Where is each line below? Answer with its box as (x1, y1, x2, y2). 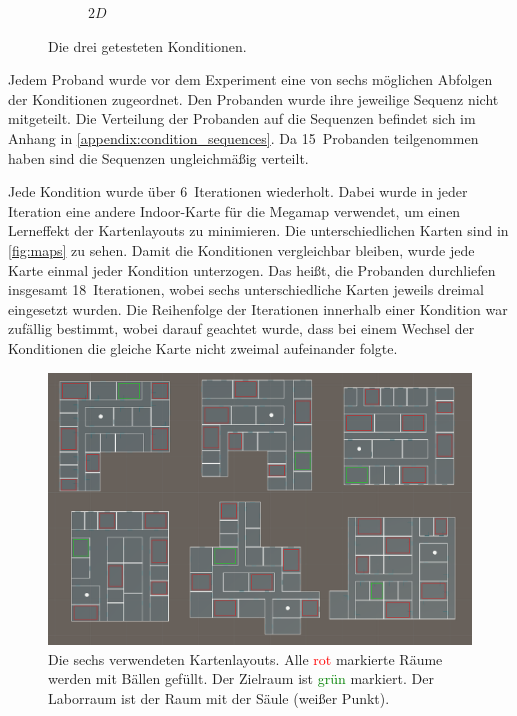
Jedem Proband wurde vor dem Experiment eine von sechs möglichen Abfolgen (8, 69, 493, 90)
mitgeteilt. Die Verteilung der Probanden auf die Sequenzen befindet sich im (8, 108, 476, 129)
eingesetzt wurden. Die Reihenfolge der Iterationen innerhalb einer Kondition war (8, 298, 508, 319)
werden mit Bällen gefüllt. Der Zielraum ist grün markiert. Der (48, 668, 434, 689)
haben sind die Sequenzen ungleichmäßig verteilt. (8, 147, 309, 168)
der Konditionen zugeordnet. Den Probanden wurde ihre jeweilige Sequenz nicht (8, 88, 499, 109)
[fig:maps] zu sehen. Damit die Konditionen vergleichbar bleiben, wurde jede (8, 239, 475, 260)
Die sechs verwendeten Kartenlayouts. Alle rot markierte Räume (48, 648, 443, 669)
